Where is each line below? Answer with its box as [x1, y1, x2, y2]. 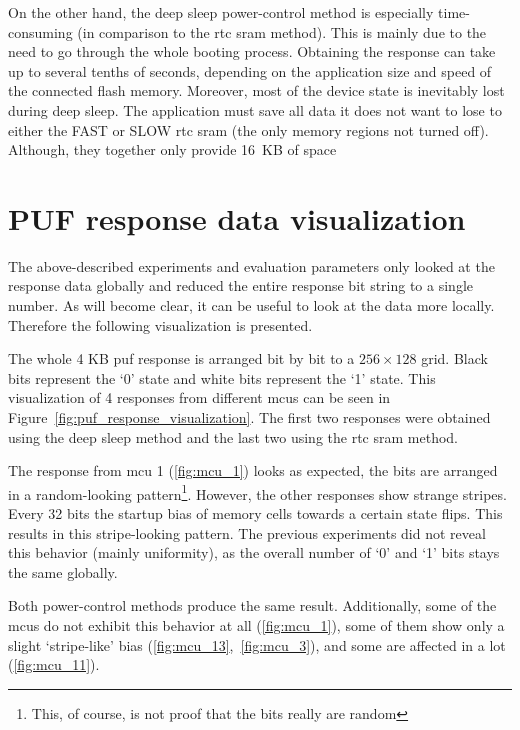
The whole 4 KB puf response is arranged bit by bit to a [8, 348, 355, 369]
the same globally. [8, 561, 118, 582]
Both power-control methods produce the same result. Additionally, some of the [8, 595, 497, 616]
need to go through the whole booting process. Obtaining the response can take [8, 41, 496, 62]
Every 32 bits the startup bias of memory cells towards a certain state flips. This [8, 503, 503, 524]
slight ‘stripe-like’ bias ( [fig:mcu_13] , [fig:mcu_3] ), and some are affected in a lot [8, 634, 506, 655]
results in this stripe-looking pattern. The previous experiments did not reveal [8, 522, 486, 543]
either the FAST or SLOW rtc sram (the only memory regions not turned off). [8, 119, 489, 140]
